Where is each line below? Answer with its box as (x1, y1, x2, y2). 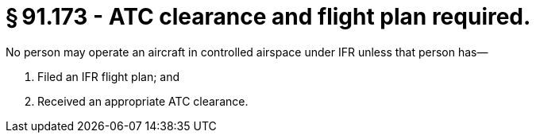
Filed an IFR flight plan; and (37, 69, 180, 83)
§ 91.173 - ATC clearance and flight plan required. (6, 3, 531, 30)
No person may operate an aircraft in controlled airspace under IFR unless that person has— (6, 44, 488, 59)
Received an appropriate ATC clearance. (37, 94, 249, 108)
